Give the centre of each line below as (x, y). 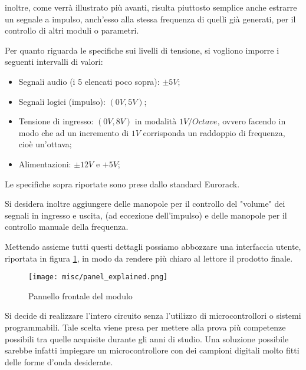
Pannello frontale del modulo (80, 295)
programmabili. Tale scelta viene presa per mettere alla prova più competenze (145, 327)
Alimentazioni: (45, 163)
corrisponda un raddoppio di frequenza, (214, 132)
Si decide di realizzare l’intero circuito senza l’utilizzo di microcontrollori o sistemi (153, 316)
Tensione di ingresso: (56, 121)
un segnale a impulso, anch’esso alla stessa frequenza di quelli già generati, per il (150, 19)
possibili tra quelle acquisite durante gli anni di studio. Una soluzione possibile (147, 338)
